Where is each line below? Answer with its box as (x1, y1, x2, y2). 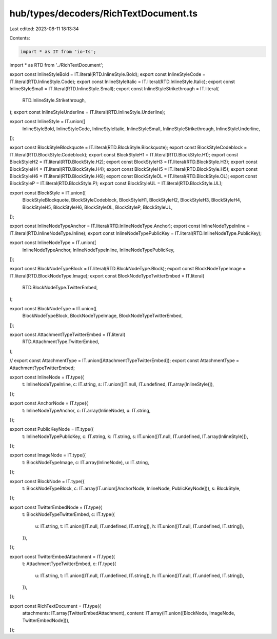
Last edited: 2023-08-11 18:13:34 (9, 26, 79, 32)
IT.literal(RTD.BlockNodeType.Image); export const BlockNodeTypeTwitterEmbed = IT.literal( (9, 272, 205, 279)
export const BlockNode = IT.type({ (9, 478, 85, 484)
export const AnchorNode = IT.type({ (9, 400, 88, 406)
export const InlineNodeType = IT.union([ (9, 239, 96, 246)
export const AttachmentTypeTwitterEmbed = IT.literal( (9, 331, 126, 338)
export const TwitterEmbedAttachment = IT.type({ (9, 553, 115, 560)
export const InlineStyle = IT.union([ (9, 118, 86, 125)
